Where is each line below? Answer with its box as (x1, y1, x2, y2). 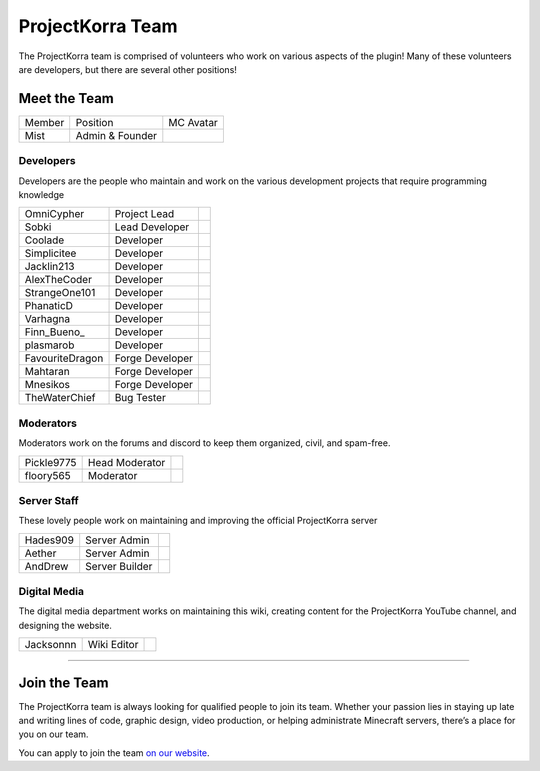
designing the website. (18, 619, 112, 631)
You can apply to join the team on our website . (18, 746, 210, 759)
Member (24, 115, 65, 129)
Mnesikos (24, 378, 70, 392)
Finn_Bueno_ (24, 325, 85, 339)
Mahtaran (24, 365, 70, 379)
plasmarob (24, 338, 75, 352)
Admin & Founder (75, 128, 158, 142)
